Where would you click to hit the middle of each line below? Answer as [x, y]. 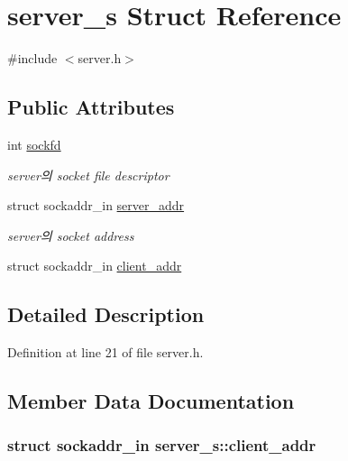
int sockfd [34, 144]
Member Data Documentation [151, 401]
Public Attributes [91, 107]
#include [32, 58]
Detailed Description [106, 314]
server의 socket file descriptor [88, 175]
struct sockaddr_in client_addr [95, 266]
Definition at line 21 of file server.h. [105, 352]
